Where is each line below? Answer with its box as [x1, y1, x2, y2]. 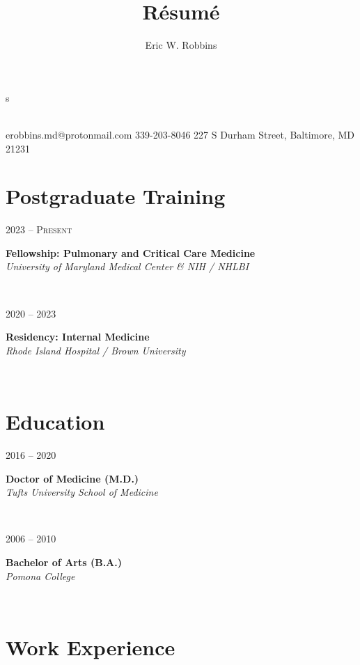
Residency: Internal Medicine [6, 329, 150, 344]
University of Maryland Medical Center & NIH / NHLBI [6, 259, 249, 274]
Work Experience [6, 633, 175, 662]
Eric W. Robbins [145, 38, 217, 52]
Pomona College [6, 568, 75, 583]
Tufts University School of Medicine [6, 485, 158, 499]
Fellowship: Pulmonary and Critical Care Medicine [6, 245, 256, 260]
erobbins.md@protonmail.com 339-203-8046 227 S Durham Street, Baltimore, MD [6, 127, 354, 141]
